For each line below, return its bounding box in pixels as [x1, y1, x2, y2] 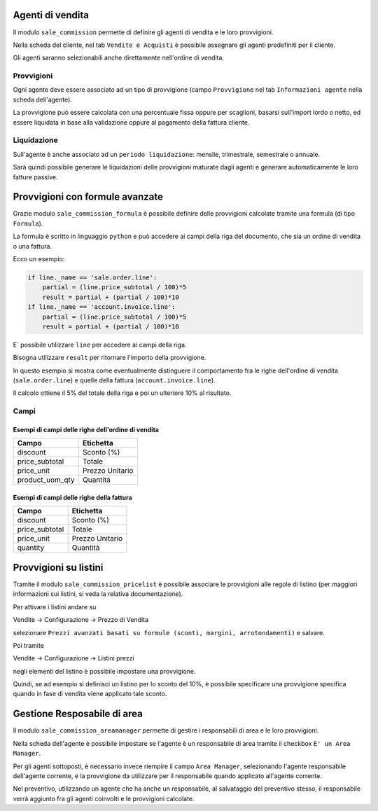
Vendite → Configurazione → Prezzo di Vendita [13, 616, 149, 624]
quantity [17, 543, 45, 553]
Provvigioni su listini [13, 561, 104, 574]
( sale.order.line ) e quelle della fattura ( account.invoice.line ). [13, 376, 216, 384]
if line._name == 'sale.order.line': [27, 273, 157, 282]
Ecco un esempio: [13, 255, 65, 263]
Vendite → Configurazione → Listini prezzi [13, 654, 134, 663]
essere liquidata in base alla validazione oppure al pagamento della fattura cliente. [13, 118, 250, 126]
